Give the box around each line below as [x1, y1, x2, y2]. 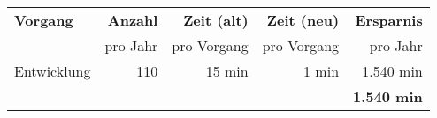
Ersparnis [355, 10, 423, 30]
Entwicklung [14, 61, 91, 81]
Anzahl [107, 10, 158, 30]
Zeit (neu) [266, 10, 340, 30]
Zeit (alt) [183, 10, 249, 30]
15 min [205, 61, 249, 81]
